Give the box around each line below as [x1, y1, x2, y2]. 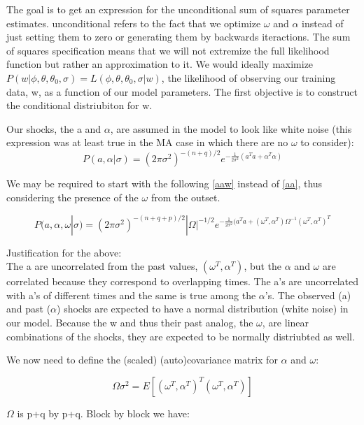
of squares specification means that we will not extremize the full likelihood [6, 43, 330, 57]
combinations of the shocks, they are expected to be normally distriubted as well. [6, 329, 355, 343]
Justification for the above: [6, 245, 122, 259]
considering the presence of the [6, 190, 139, 205]
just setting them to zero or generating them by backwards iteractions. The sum [6, 29, 351, 44]
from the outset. [150, 190, 220, 205]
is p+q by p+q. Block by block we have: [17, 405, 190, 420]
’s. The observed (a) [265, 287, 351, 302]
